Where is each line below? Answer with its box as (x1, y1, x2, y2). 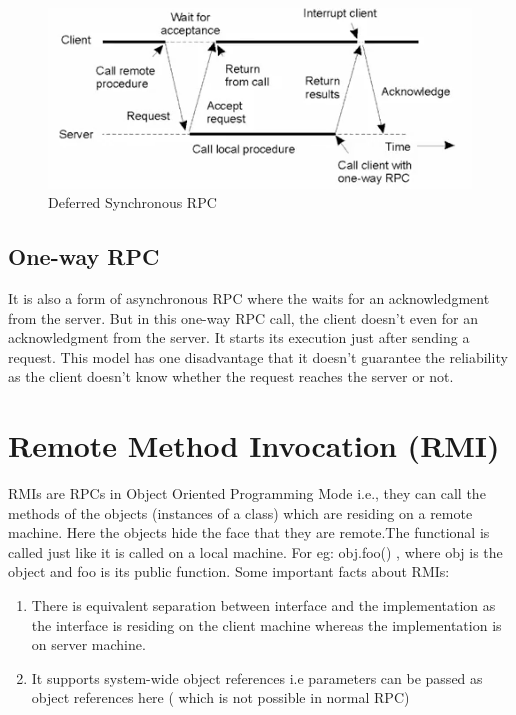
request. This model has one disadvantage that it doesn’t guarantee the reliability (8, 346, 508, 367)
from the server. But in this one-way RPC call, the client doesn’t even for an (8, 307, 478, 328)
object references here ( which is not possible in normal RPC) (31, 687, 410, 708)
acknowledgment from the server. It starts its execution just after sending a (8, 327, 470, 348)
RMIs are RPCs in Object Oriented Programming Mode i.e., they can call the (8, 483, 486, 504)
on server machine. (31, 634, 146, 655)
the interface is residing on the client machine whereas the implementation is (31, 614, 502, 635)
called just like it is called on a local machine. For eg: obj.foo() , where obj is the (8, 541, 503, 562)
